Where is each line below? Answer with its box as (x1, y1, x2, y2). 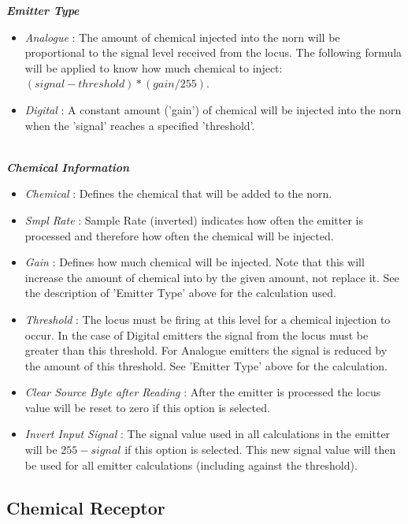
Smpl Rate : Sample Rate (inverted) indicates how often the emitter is (24, 211, 363, 228)
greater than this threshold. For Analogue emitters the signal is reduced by (24, 342, 388, 359)
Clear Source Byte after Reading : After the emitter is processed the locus (24, 384, 381, 400)
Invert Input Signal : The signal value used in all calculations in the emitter (24, 426, 391, 442)
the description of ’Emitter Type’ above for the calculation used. (24, 284, 337, 301)
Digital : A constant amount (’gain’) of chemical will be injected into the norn (24, 101, 402, 117)
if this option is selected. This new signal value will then (124, 441, 396, 458)
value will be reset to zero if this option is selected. (24, 399, 270, 415)
